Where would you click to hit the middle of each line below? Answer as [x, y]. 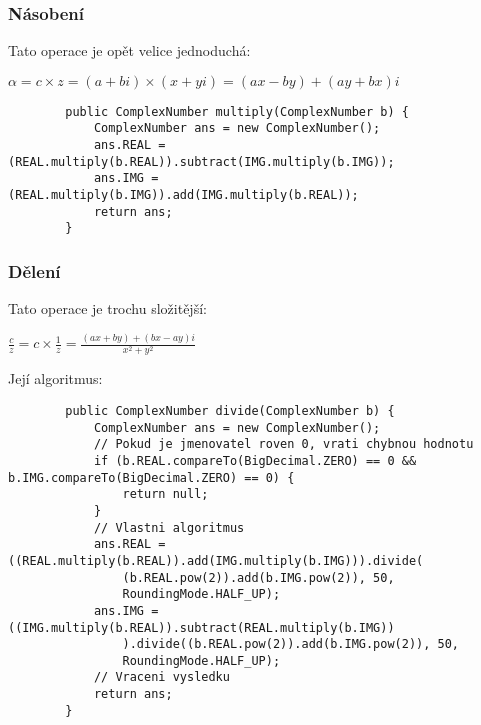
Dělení [34, 270]
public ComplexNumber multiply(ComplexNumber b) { [237, 111]
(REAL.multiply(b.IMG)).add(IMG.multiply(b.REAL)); [183, 195]
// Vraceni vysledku [161, 677]
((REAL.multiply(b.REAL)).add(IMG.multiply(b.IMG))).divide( [216, 560]
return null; [165, 494]
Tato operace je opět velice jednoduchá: [129, 50]
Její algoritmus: [55, 378]
